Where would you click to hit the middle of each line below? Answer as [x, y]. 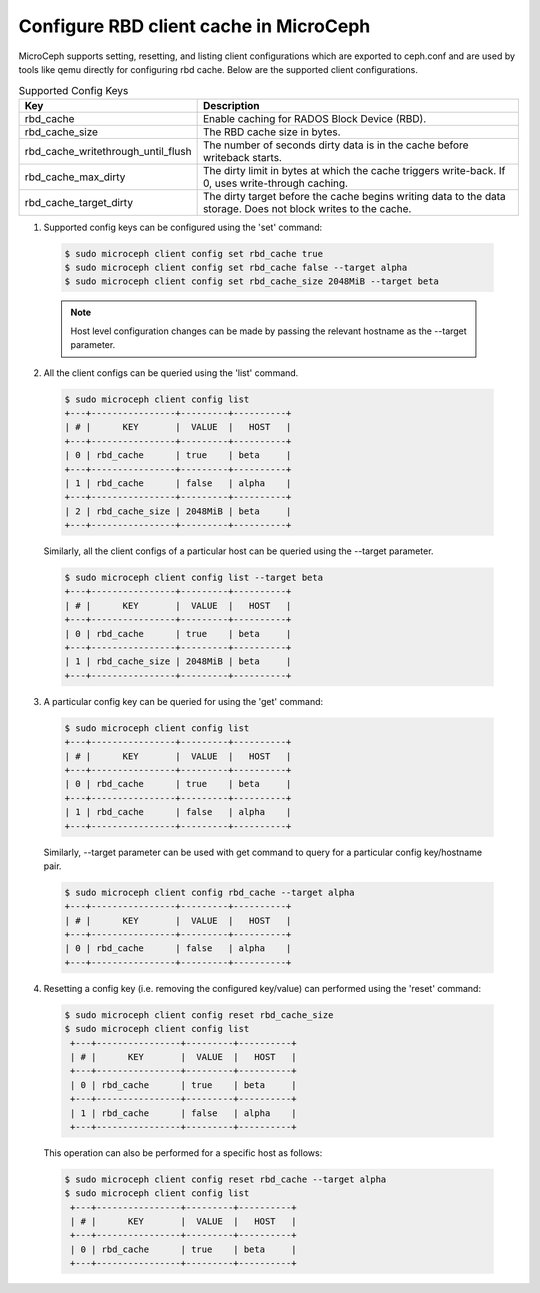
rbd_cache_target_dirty [79, 202]
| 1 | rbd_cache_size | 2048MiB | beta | [178, 661]
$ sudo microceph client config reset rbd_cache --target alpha [225, 1179]
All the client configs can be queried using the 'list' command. [171, 372]
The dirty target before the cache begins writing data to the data [354, 196]
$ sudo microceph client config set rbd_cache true [194, 253]
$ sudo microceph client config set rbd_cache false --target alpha [236, 268]
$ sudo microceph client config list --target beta [194, 578]
